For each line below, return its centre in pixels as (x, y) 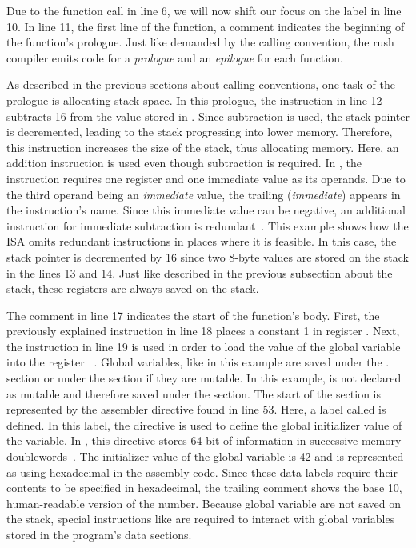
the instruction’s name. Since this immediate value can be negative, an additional (206, 210)
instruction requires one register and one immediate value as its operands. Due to (206, 178)
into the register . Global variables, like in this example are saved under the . (198, 362)
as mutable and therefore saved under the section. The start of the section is (194, 393)
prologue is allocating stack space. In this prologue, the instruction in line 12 (194, 100)
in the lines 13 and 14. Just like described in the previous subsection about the (200, 272)
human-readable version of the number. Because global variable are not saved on (204, 503)
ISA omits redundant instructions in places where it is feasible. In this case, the (202, 241)
